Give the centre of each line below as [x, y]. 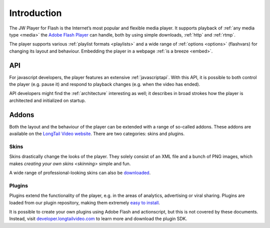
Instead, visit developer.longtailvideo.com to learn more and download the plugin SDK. [98, 219]
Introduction [35, 13]
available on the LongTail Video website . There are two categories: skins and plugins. [97, 134]
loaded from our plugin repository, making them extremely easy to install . [84, 202]
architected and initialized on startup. [47, 100]
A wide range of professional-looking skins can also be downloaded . [80, 173]
